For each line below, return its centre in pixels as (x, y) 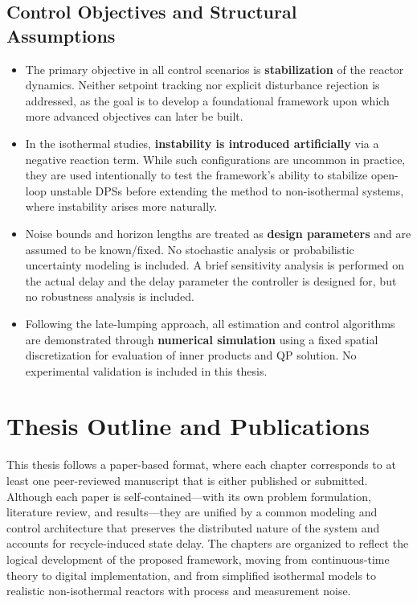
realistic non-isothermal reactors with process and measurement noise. (179, 591)
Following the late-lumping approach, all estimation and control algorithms (210, 323)
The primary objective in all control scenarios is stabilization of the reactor (215, 69)
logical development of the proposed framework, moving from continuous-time (198, 559)
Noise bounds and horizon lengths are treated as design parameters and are (218, 233)
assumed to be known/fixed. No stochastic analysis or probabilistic (190, 249)
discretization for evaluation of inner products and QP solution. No (191, 355)
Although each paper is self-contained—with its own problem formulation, (189, 496)
